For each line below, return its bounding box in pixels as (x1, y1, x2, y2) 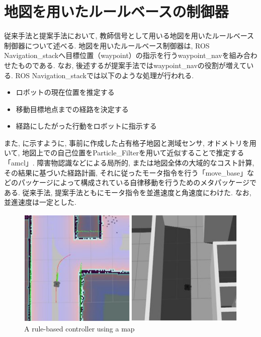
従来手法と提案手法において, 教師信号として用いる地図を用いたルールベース (4, 30, 254, 41)
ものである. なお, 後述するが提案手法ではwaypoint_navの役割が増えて (18, 60, 247, 70)
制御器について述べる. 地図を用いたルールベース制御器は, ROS (4, 40, 210, 50)
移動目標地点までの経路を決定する (16, 103, 129, 114)
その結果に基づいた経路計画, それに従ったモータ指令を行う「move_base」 (4, 167, 247, 178)
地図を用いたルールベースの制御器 (4, 1, 229, 22)
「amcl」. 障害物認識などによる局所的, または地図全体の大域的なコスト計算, (4, 157, 254, 168)
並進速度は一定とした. (4, 197, 76, 207)
